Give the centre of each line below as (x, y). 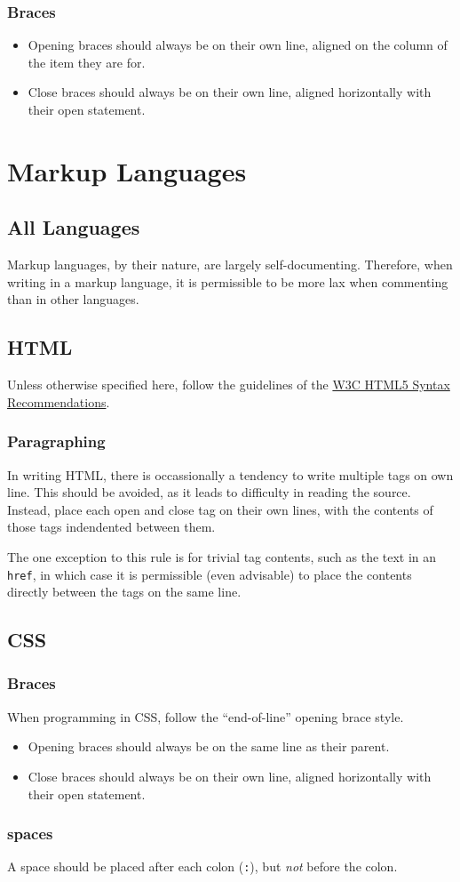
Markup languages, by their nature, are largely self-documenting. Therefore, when (230, 265)
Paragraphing (56, 441)
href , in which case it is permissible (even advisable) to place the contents (210, 574)
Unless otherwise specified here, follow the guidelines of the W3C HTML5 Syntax (229, 385)
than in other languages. (73, 299)
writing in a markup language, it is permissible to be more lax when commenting (228, 281)
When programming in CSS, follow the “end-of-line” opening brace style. (206, 716)
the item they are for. (87, 62)
